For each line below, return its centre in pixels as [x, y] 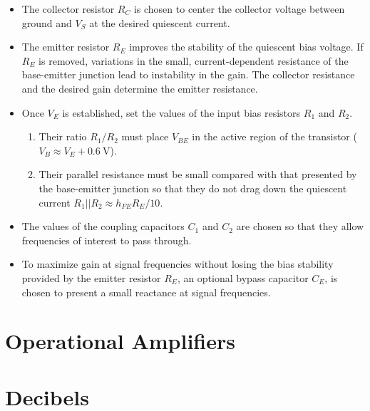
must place [145, 136]
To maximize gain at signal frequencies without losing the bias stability [178, 264]
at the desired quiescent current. [160, 22]
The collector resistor [68, 9]
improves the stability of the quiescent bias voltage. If [246, 47]
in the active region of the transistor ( [274, 136]
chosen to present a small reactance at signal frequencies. [146, 292]
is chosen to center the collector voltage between [239, 9]
